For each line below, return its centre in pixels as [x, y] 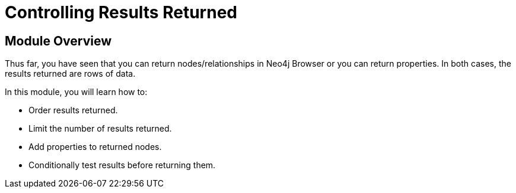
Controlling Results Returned [121, 12]
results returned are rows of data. [70, 74]
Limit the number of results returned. [100, 129]
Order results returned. [73, 110]
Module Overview [58, 41]
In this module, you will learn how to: [76, 92]
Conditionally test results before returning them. [122, 165]
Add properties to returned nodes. [95, 147]
